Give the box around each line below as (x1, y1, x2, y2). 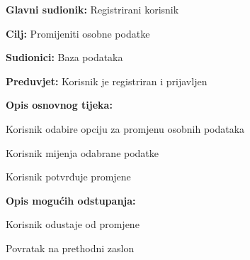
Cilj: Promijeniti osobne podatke (6, 26, 150, 40)
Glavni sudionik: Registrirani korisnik (6, 2, 179, 16)
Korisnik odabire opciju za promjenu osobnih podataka (6, 121, 245, 136)
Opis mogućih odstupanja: (6, 193, 136, 207)
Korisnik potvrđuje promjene (6, 169, 131, 184)
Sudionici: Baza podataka (6, 50, 123, 65)
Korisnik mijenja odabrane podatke (6, 145, 159, 160)
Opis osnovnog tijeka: (6, 97, 113, 112)
